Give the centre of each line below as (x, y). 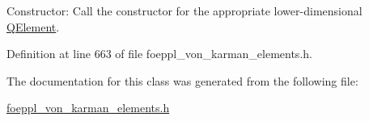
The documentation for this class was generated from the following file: (182, 80)
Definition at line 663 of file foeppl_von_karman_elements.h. (159, 54)
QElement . (33, 26)
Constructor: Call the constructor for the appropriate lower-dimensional (184, 10)
